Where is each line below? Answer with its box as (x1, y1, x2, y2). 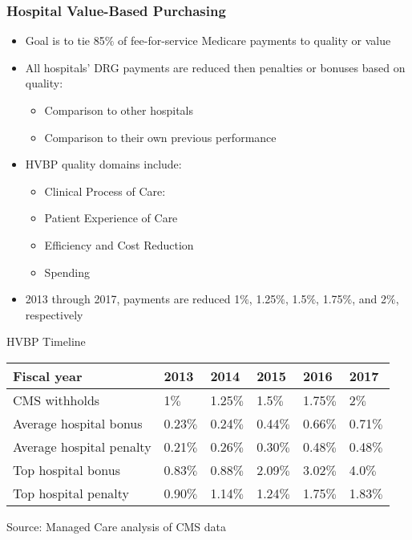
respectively (25, 306, 83, 323)
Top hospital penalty (13, 483, 130, 502)
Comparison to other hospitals (44, 102, 194, 118)
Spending (44, 263, 91, 280)
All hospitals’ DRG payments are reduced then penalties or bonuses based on (25, 59, 406, 75)
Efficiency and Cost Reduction (44, 236, 194, 253)
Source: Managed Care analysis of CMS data (6, 518, 227, 534)
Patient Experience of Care (44, 209, 178, 226)
